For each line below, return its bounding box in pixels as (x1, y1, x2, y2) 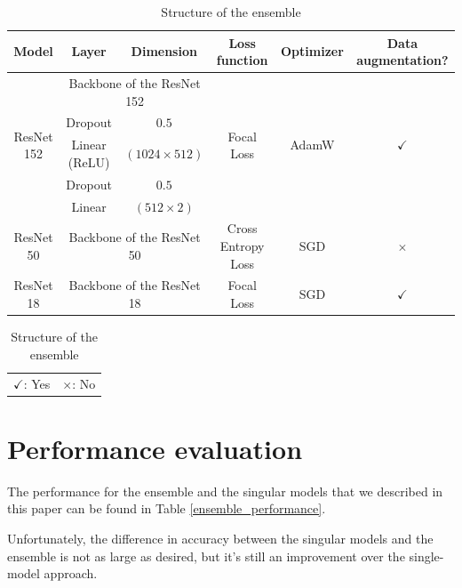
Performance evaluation (7, 430, 303, 466)
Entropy (219, 237, 265, 255)
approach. (44, 564, 98, 583)
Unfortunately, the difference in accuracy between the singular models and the (7, 529, 434, 547)
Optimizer (280, 42, 344, 60)
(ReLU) (68, 152, 110, 171)
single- (409, 546, 444, 565)
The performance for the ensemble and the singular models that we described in (7, 481, 443, 500)
